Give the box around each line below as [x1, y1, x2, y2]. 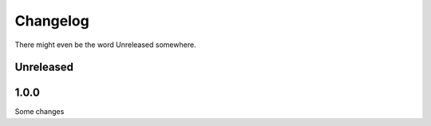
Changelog [14, 12, 89, 30]
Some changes [14, 107, 65, 116]
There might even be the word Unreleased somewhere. [14, 40, 196, 49]
